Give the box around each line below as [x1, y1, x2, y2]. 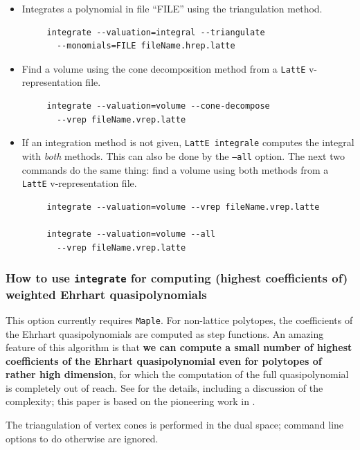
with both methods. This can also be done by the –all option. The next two [21, 148, 345, 163]
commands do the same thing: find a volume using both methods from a [21, 162, 329, 177]
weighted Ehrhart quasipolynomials [6, 285, 207, 303]
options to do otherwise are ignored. [6, 431, 159, 445]
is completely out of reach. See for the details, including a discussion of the [6, 380, 323, 395]
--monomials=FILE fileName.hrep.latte [56, 41, 235, 51]
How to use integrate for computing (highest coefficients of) [6, 269, 348, 287]
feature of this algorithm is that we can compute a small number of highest [6, 340, 352, 354]
